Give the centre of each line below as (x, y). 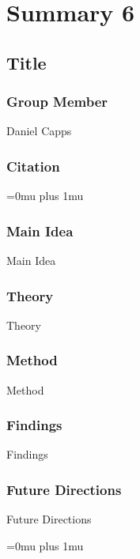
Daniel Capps (39, 131)
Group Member (57, 102)
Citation (33, 166)
